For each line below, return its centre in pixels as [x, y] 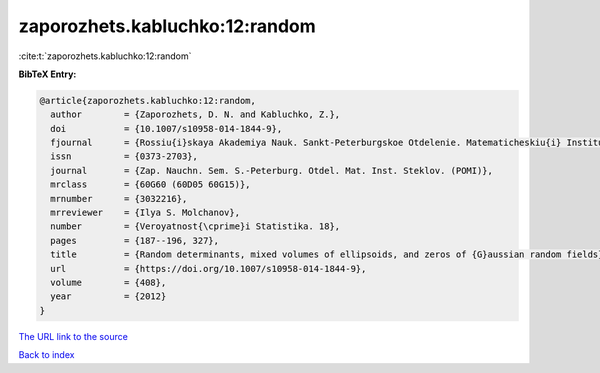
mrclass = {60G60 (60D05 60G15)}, [150, 184]
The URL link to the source [73, 336]
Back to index [46, 355]
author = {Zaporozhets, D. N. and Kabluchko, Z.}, [195, 114]
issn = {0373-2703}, [124, 156]
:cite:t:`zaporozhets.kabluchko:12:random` [105, 56]
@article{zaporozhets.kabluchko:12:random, [148, 100]
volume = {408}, [108, 282]
